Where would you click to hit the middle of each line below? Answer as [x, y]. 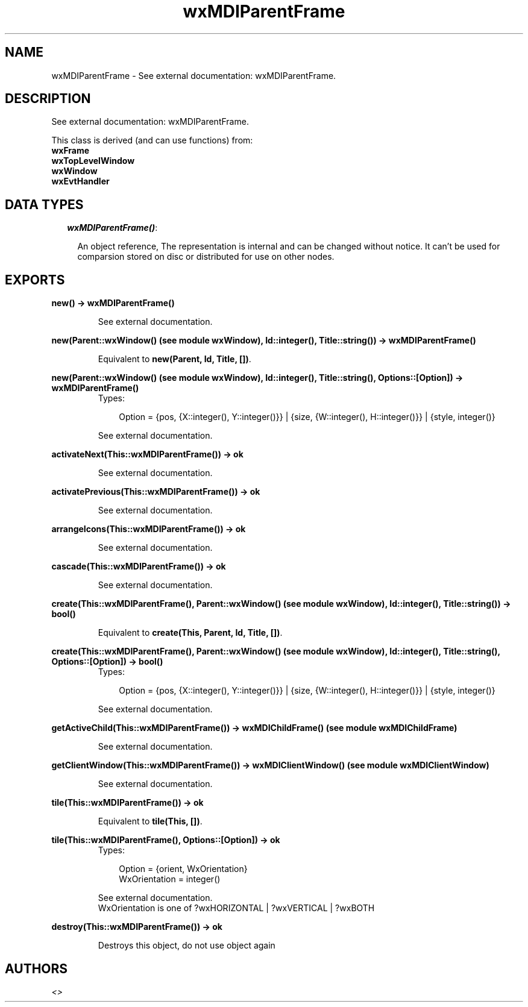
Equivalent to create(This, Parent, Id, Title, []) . [190, 633]
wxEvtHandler [80, 181]
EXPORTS [35, 280]
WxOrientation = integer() [170, 879]
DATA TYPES [44, 204]
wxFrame [71, 151]
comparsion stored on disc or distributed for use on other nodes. [206, 257]
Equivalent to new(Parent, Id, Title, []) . [174, 359]
